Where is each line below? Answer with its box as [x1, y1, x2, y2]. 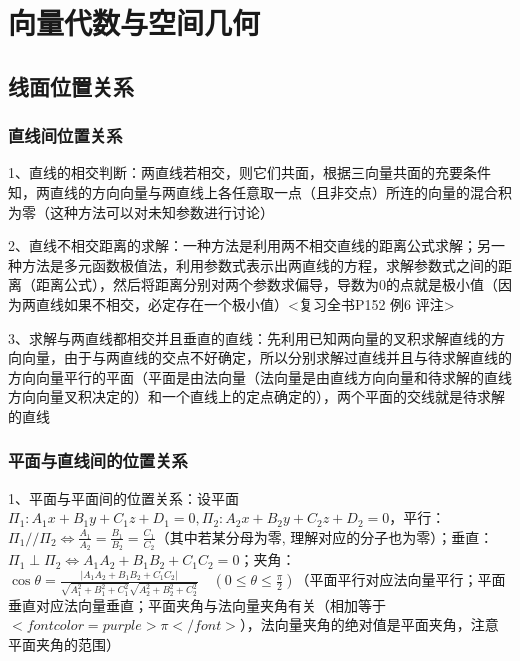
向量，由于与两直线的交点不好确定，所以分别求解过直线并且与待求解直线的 [21, 347, 512, 368]
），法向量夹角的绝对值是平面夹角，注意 [239, 614, 499, 635]
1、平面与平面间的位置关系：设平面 [8, 487, 239, 508]
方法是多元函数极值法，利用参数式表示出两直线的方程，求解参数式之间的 [21, 254, 498, 275]
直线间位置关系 [8, 123, 123, 148]
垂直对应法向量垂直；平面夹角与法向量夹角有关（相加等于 [8, 594, 386, 615]
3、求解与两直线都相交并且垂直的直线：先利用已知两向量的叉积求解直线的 [8, 327, 491, 348]
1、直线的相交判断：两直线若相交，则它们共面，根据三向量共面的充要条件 [8, 162, 491, 183]
